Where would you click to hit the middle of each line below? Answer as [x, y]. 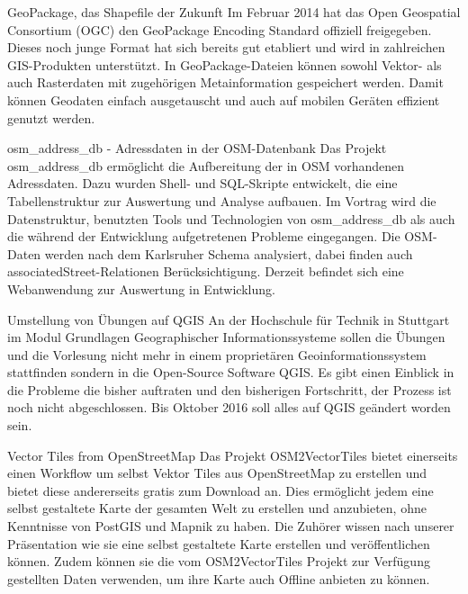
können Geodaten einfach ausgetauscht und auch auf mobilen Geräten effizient [224, 99]
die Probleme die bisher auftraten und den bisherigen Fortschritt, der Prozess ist [229, 389]
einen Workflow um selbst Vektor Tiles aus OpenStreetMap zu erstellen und [217, 473]
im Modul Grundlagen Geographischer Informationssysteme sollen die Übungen [226, 337]
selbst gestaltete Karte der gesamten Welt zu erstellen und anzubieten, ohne [217, 508]
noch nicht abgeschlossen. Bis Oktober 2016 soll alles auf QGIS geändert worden [229, 407]
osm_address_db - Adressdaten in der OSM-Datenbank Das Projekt [197, 148]
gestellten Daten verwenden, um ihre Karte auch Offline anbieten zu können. [219, 578]
